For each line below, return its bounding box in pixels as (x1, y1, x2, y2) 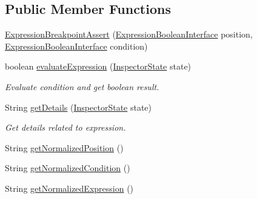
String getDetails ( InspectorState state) (5, 100, 152, 113)
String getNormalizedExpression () (5, 181, 134, 194)
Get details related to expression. (5, 121, 126, 134)
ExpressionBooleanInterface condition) (5, 39, 148, 52)
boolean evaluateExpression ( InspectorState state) (5, 60, 192, 73)
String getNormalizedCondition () (5, 161, 130, 174)
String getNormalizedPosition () (5, 141, 124, 154)
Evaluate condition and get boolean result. (5, 80, 159, 93)
